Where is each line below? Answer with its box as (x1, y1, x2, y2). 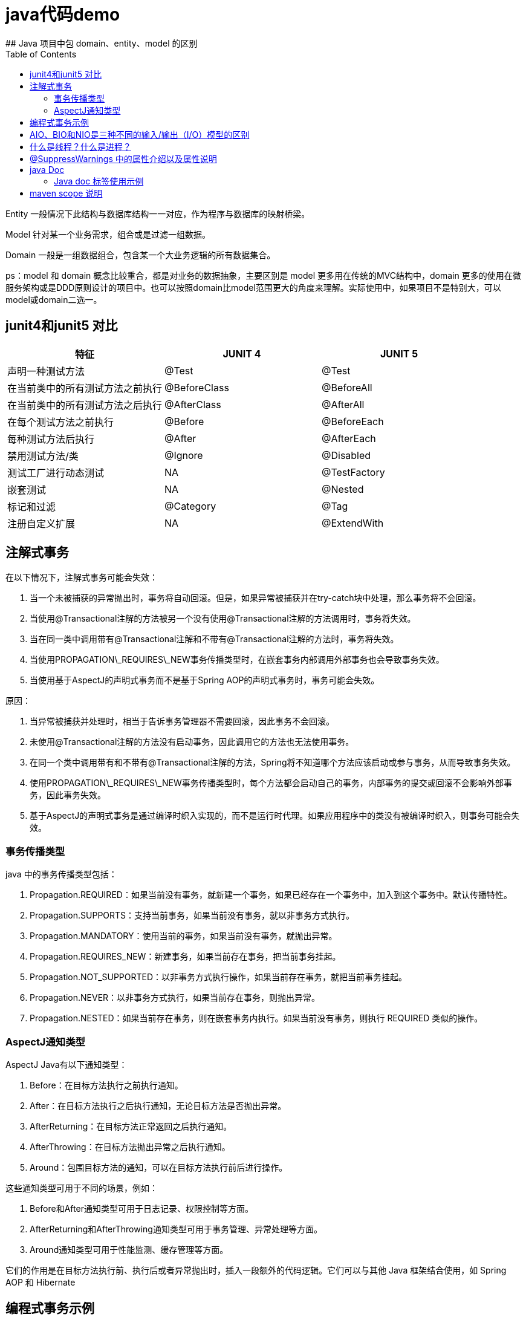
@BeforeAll (322, 381, 372, 394)
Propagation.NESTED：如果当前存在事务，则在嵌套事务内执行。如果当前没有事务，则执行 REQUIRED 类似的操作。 (30, 1013, 483, 1024)
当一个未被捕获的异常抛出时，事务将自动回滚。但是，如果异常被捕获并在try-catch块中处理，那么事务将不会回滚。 (30, 593, 481, 603)
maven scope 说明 (30, 187, 103, 198)
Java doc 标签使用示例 (54, 175, 144, 186)
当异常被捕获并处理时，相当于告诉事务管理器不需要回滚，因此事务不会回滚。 (30, 716, 334, 727)
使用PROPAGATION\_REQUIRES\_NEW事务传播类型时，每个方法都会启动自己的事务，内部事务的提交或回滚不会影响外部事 (30, 778, 512, 789)
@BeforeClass (164, 381, 229, 394)
